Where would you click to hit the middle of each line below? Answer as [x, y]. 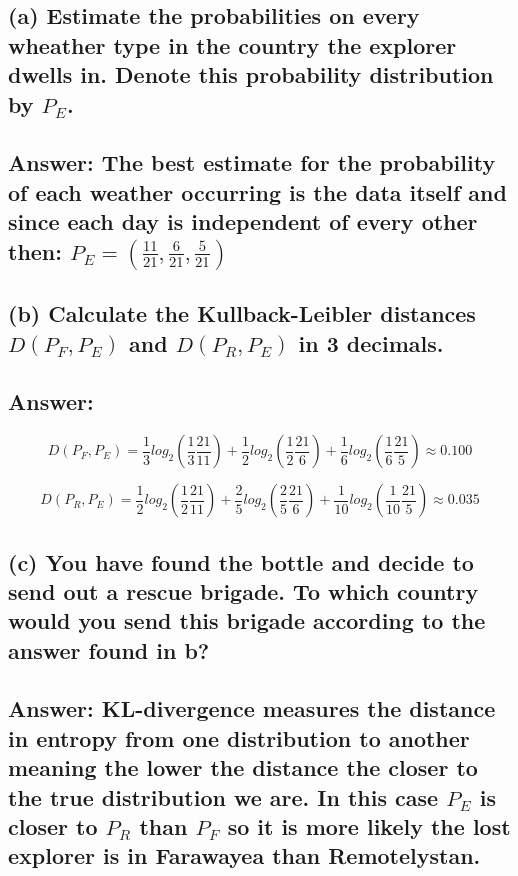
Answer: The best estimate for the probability [252, 162]
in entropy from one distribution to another [239, 737]
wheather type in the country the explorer [232, 44]
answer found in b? [109, 649]
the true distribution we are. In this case [223, 796]
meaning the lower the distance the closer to [243, 767]
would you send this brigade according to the [247, 620]
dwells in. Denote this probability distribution [251, 74]
